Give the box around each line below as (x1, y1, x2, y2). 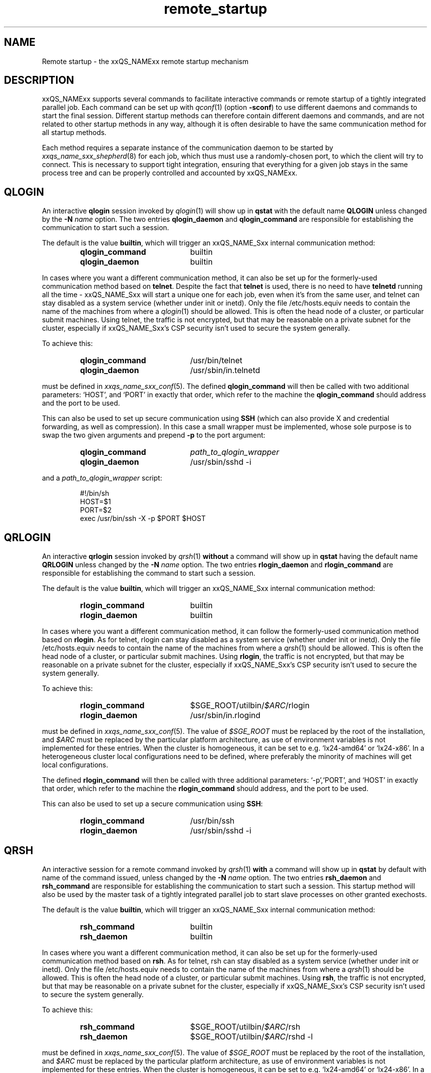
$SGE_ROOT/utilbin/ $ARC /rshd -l (190, 1031, 313, 1041)
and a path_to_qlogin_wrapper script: (42, 474, 162, 483)
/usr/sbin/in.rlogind (190, 710, 261, 721)
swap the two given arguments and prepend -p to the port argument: (42, 431, 266, 440)
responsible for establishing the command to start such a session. (42, 569, 256, 578)
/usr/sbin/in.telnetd (190, 365, 260, 376)
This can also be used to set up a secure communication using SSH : (42, 799, 263, 808)
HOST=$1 (80, 497, 111, 506)
